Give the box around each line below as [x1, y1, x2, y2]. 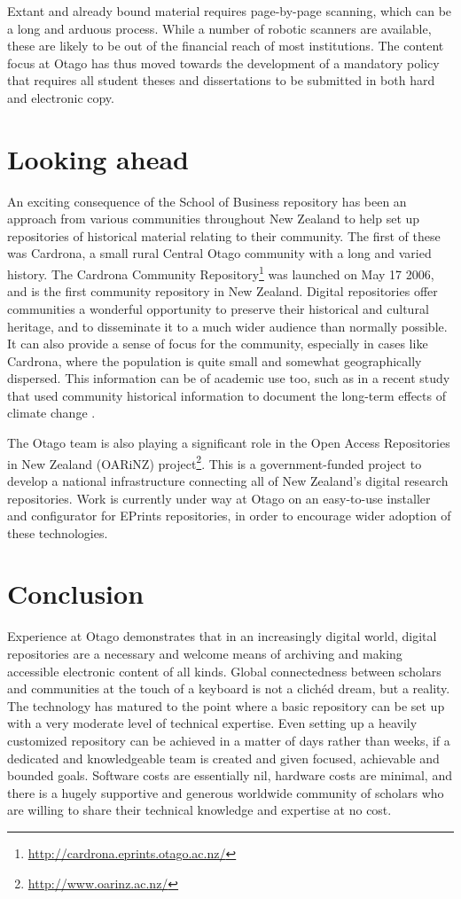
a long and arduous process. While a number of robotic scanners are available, [7, 19, 432, 37]
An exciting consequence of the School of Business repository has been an [7, 192, 407, 210]
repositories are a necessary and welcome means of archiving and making [7, 645, 402, 662]
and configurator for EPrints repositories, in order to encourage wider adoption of [7, 506, 451, 525]
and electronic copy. [7, 88, 114, 106]
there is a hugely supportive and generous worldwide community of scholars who [7, 783, 444, 801]
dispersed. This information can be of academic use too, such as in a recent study [7, 369, 450, 387]
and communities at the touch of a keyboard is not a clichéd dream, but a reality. [7, 679, 450, 698]
